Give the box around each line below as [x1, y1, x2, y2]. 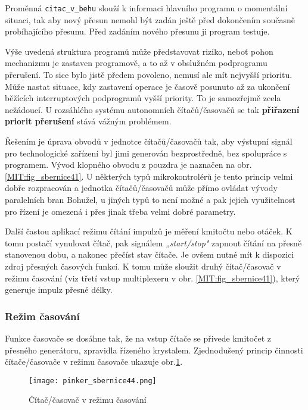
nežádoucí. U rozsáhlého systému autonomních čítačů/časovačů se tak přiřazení [5, 103, 300, 115]
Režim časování [5, 308, 80, 323]
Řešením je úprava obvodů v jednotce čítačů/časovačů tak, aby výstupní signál [5, 135, 293, 147]
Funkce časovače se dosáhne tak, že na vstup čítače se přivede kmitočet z [5, 331, 271, 344]
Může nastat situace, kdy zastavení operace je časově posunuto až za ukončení [5, 80, 290, 92]
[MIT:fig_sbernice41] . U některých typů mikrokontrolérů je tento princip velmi [5, 170, 293, 182]
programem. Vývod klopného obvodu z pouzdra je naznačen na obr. [5, 158, 252, 171]
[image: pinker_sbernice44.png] [29, 376, 157, 385]
